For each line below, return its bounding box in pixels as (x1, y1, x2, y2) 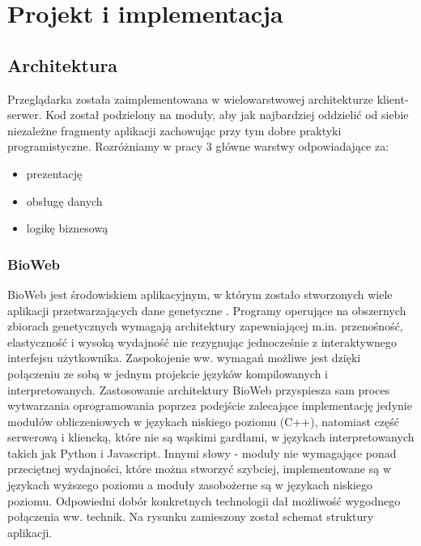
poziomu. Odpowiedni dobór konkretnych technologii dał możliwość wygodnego (7, 492, 401, 509)
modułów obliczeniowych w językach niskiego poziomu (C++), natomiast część (7, 412, 399, 429)
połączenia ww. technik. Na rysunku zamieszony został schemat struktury (7, 508, 374, 525)
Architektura (7, 52, 118, 77)
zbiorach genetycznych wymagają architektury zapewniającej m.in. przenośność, (7, 318, 403, 335)
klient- (376, 90, 409, 107)
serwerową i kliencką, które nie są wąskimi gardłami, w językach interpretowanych (7, 429, 415, 446)
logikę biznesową (26, 220, 108, 237)
